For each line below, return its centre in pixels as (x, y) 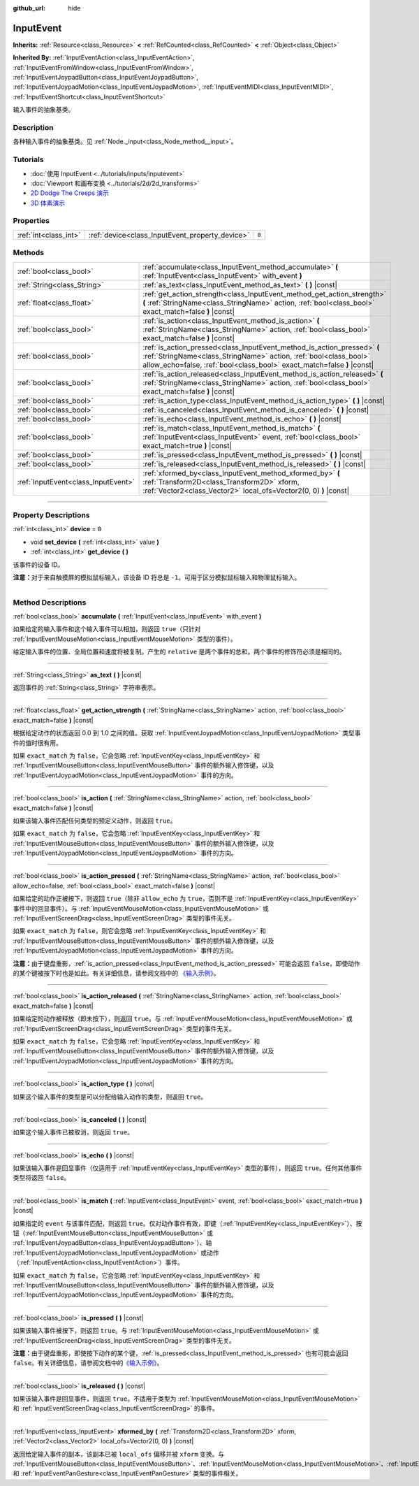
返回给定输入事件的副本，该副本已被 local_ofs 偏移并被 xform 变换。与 (119, 1454)
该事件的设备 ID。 (38, 564)
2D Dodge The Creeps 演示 (70, 193)
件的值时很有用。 (37, 743)
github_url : (29, 8)
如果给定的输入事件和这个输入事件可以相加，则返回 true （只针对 (107, 629)
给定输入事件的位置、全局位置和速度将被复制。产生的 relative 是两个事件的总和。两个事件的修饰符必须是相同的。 (179, 652)
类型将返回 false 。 (42, 1178)
